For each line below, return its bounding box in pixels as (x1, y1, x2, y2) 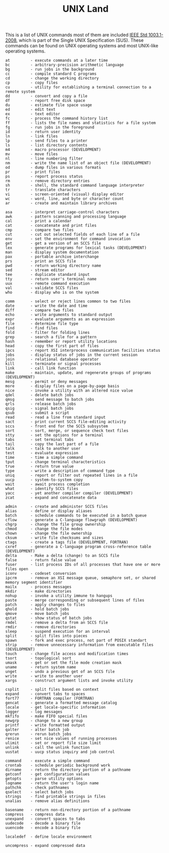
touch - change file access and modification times (5, 651, 129, 657)
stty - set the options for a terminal (5, 433, 103, 438)
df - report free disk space (5, 98, 86, 104)
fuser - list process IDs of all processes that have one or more (5, 562, 160, 567)
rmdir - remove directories (5, 625, 76, 630)
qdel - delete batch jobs (5, 393, 74, 398)
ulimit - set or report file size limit (5, 740, 101, 746)
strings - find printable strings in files (5, 794, 106, 799)
